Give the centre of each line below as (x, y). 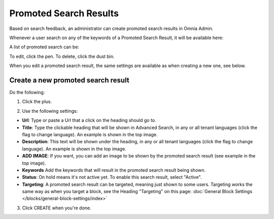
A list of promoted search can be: (44, 47)
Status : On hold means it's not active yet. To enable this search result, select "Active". (112, 177)
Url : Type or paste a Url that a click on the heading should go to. (89, 120)
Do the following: (27, 92)
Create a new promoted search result (69, 80)
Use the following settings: (50, 111)
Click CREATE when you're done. (57, 208)
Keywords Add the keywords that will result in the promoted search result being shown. (114, 170)
